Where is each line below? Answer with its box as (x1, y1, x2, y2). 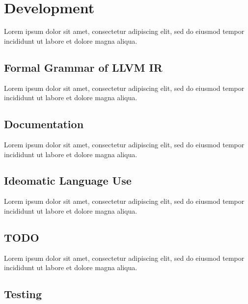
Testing (4, 286, 42, 302)
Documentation (4, 116, 84, 132)
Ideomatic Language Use (4, 173, 132, 188)
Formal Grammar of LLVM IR (4, 59, 163, 75)
